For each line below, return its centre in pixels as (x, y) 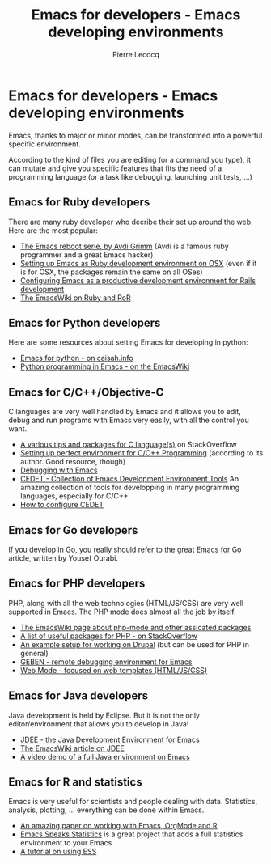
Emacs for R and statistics (76, 782)
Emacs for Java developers (78, 696)
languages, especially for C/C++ (74, 496)
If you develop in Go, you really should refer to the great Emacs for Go (125, 549)
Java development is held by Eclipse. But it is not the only (104, 715)
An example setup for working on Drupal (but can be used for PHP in (134, 644)
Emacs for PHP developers (77, 584)
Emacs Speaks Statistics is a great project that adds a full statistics (131, 834)
